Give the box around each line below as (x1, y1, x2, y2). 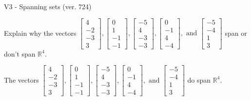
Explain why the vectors (4, 28, 77, 38)
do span (187, 74, 211, 85)
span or (225, 28, 247, 38)
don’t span (4, 48, 36, 58)
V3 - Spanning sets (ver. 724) (4, 1, 92, 11)
